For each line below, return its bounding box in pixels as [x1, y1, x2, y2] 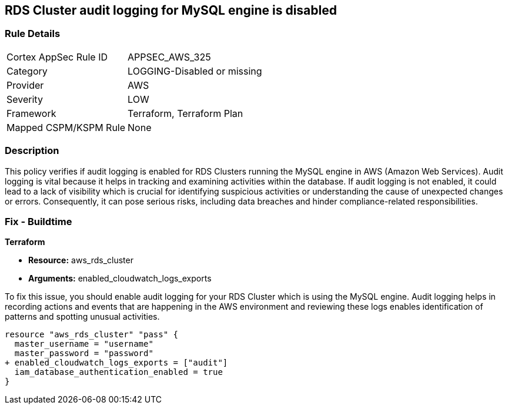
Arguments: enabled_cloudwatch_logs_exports [28, 273, 212, 284]
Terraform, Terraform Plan [128, 107, 243, 119]
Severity [6, 93, 43, 105]
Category [6, 65, 48, 77]
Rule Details [5, 28, 61, 40]
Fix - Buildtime [5, 215, 72, 227]
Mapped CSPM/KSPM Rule [6, 121, 126, 133]
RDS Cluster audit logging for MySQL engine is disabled [5, 3, 337, 18]
